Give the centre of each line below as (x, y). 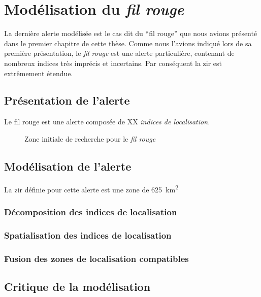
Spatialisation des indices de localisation (88, 235)
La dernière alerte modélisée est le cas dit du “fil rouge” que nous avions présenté (131, 33)
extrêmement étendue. (39, 73)
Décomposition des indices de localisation (91, 211)
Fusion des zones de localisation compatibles (96, 258)
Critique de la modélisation (77, 286)
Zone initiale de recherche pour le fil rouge (90, 138)
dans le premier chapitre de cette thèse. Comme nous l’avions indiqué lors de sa (128, 43)
